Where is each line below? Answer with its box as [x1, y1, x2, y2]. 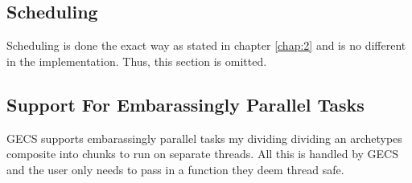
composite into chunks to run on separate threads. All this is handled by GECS [6, 145, 399, 162]
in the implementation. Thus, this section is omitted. [6, 52, 267, 69]
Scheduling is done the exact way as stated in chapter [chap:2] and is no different [6, 37, 406, 54]
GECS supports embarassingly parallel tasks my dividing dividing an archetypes [6, 129, 402, 146]
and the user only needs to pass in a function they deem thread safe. [6, 161, 344, 177]
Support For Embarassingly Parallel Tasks [6, 91, 365, 116]
